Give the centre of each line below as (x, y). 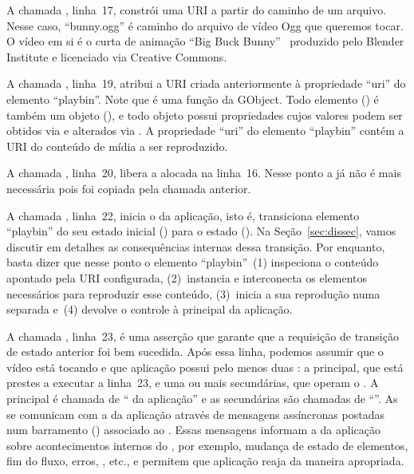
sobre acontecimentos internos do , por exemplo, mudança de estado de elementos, (207, 445)
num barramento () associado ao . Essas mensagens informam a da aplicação (194, 430)
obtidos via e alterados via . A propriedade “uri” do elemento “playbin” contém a (205, 130)
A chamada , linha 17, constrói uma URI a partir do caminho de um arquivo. (197, 10)
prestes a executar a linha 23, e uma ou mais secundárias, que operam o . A (193, 383)
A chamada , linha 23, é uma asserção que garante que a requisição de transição (203, 336)
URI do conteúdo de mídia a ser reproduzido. (117, 146)
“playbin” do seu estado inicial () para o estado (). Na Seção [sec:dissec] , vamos (201, 231)
